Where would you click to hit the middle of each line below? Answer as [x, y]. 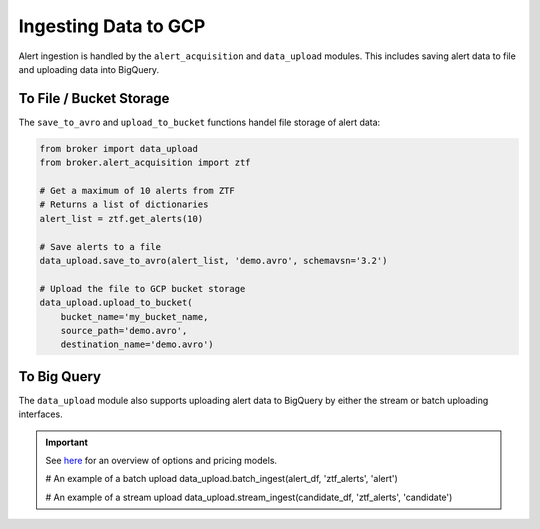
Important [67, 442]
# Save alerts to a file [100, 246]
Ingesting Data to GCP [112, 26]
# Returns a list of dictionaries [124, 204]
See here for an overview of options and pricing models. [161, 460]
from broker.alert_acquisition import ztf [145, 163]
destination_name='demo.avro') [137, 344]
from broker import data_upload [119, 148]
